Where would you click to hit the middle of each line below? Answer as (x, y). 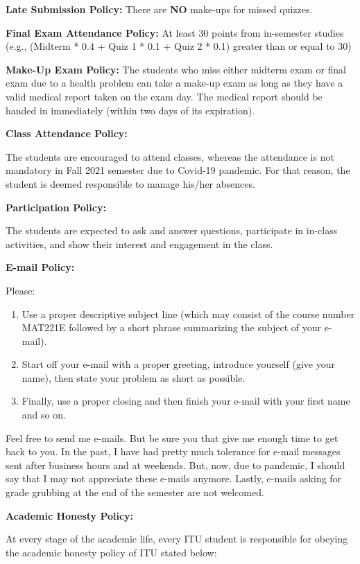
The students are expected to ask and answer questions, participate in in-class (172, 230)
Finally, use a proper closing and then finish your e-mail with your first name (186, 401)
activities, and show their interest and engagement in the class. (139, 244)
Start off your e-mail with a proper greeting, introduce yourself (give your (178, 364)
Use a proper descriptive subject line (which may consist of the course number (188, 314)
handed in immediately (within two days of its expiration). (130, 110)
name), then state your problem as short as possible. (134, 377)
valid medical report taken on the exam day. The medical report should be (164, 96)
